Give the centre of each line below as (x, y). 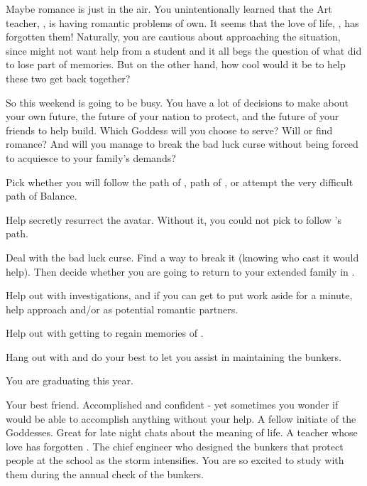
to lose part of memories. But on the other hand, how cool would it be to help (176, 64)
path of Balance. (42, 196)
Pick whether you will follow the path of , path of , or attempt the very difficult (180, 182)
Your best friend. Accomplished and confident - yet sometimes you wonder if (172, 405)
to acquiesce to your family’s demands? (91, 157)
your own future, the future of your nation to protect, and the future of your (172, 116)
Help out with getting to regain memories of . (105, 333)
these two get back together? (68, 78)
